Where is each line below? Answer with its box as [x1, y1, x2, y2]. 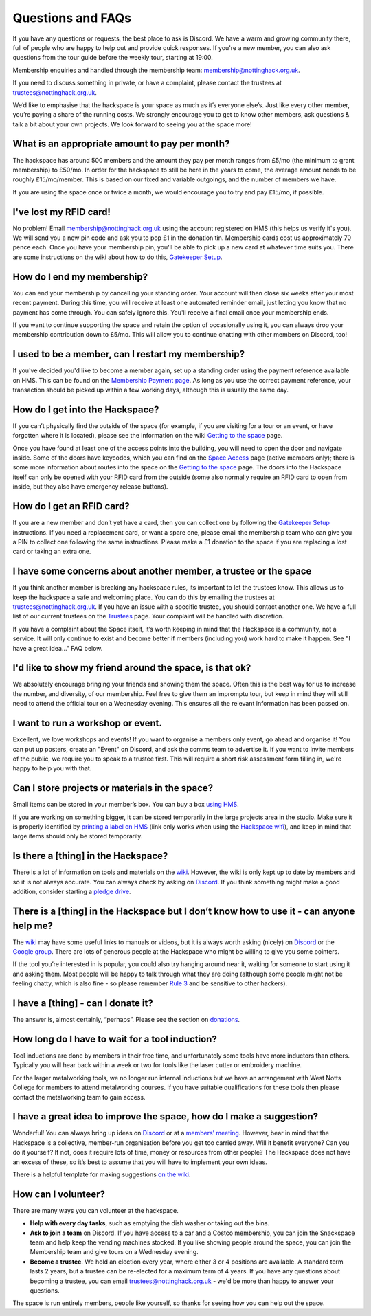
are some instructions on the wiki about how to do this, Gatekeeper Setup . [12, 253, 223, 261]
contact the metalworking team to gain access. [12, 1093, 146, 1101]
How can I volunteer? [12, 1188, 106, 1200]
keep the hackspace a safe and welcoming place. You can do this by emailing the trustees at [12, 593, 275, 601]
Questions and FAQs [12, 10, 132, 25]
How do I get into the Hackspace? [12, 403, 159, 415]
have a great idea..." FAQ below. [12, 644, 103, 652]
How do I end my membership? [12, 271, 148, 282]
